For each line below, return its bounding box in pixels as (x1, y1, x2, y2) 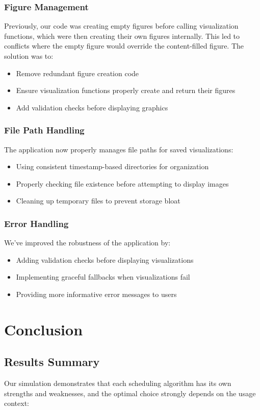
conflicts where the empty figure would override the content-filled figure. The (4, 40, 244, 51)
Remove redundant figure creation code (16, 67, 139, 78)
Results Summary (4, 354, 100, 370)
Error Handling (4, 217, 69, 230)
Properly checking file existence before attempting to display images (16, 178, 229, 189)
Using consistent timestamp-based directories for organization (16, 161, 209, 172)
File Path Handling (4, 124, 85, 136)
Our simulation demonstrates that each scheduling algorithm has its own (4, 378, 231, 389)
